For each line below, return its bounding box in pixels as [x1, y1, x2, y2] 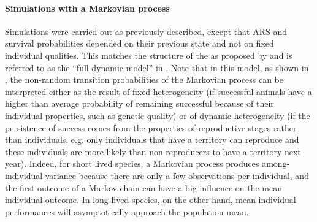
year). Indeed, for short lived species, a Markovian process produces [5, 157, 259, 170]
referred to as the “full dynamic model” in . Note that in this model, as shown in [5, 61, 309, 74]
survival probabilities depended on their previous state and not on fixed [5, 37, 274, 50]
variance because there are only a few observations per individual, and [45, 169, 309, 182]
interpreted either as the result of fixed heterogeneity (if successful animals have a [5, 85, 312, 98]
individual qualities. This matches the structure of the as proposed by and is [5, 48, 292, 61]
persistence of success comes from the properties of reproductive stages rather [5, 121, 297, 134]
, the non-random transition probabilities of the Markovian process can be [5, 73, 283, 86]
